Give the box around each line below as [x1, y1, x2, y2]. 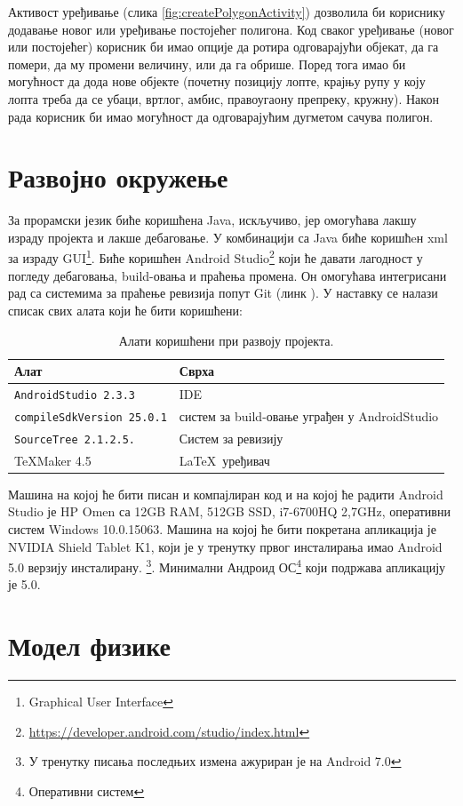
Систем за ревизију [179, 428, 283, 447]
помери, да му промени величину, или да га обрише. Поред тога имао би [8, 54, 406, 73]
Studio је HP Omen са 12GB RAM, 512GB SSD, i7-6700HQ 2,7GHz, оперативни [8, 502, 451, 521]
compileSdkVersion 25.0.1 [14, 411, 167, 424]
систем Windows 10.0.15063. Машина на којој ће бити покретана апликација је [8, 519, 436, 538]
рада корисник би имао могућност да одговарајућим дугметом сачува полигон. [8, 107, 434, 125]
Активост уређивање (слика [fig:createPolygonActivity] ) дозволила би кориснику [8, 3, 445, 20]
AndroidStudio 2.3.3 [14, 388, 136, 402]
